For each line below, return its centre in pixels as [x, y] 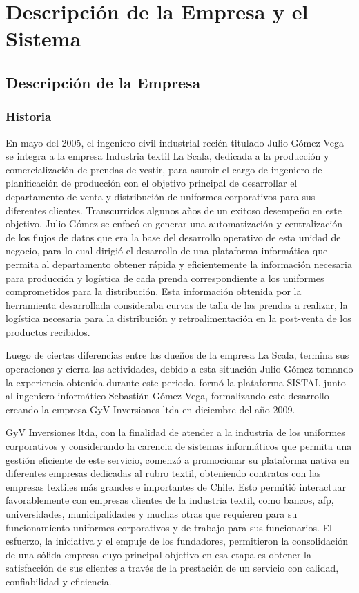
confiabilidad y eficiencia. [59, 581]
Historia [29, 116]
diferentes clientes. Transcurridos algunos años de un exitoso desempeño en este [174, 210]
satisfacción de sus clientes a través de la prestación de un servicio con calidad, [172, 568]
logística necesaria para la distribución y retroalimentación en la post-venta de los [178, 318]
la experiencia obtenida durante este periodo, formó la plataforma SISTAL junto [176, 382]
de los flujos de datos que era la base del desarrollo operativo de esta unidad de [173, 237]
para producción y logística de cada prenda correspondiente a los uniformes [165, 277]
